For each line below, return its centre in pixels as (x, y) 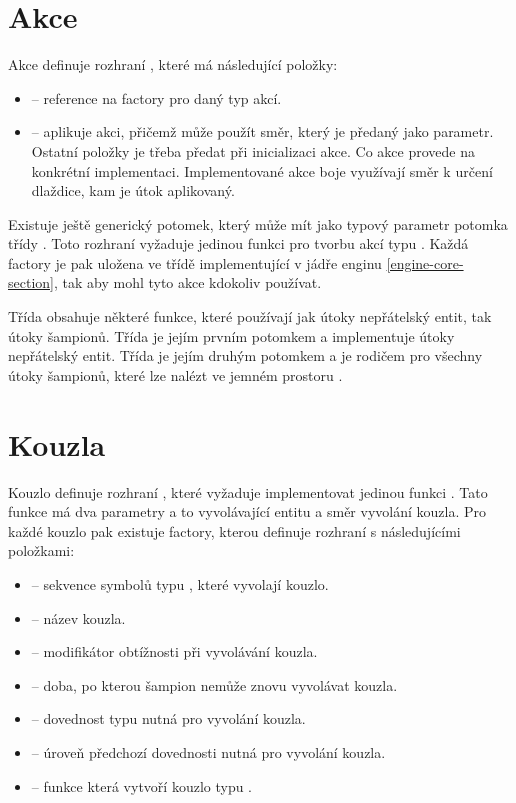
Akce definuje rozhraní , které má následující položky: (173, 64)
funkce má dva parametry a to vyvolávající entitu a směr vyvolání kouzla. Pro (247, 511)
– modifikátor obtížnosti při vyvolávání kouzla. (174, 651)
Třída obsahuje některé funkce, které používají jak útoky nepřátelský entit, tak (250, 316)
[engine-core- (425, 262)
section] (31, 282)
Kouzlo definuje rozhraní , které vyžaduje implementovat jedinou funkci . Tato (248, 491)
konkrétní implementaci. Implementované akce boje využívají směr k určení (262, 170)
